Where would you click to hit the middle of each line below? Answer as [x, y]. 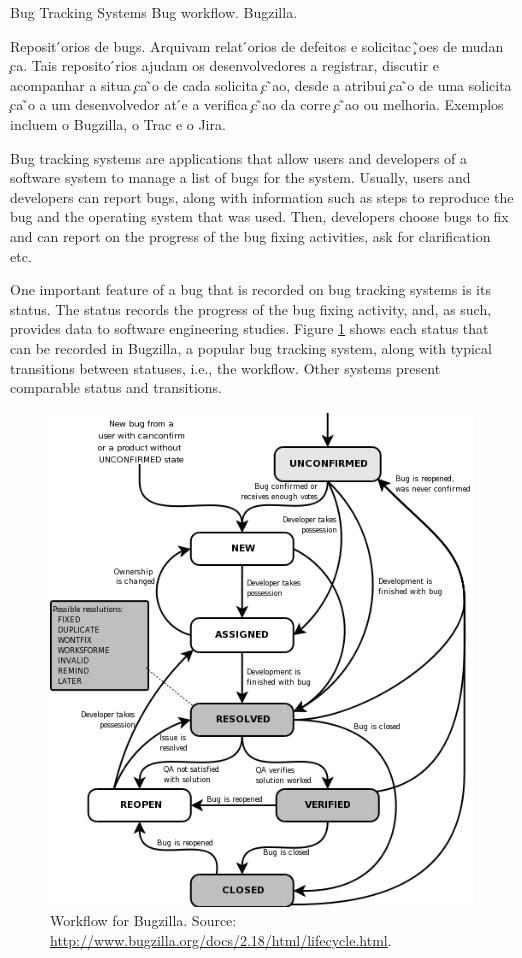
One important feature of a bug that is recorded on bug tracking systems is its [250, 289]
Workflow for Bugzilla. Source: [143, 920]
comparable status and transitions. [116, 387]
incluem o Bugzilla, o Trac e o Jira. [118, 123]
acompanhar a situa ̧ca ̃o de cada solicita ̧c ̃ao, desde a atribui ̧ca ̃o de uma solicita [261, 84]
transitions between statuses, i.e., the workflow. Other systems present [225, 367]
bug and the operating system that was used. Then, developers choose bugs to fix [259, 216]
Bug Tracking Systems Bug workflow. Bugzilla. [154, 12]
